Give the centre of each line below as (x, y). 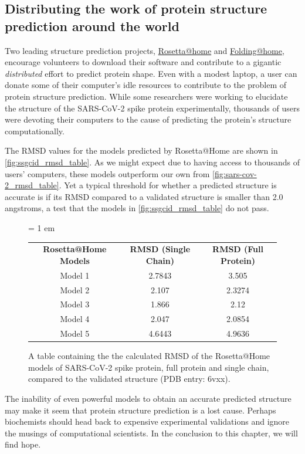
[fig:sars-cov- (235, 173)
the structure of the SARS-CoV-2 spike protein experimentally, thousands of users (152, 108)
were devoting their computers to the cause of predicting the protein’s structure (148, 119)
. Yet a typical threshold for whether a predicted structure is (168, 185)
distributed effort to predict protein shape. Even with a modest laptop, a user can (151, 73)
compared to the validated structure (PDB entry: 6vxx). (129, 379)
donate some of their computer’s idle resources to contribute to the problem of (146, 85)
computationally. (35, 131)
